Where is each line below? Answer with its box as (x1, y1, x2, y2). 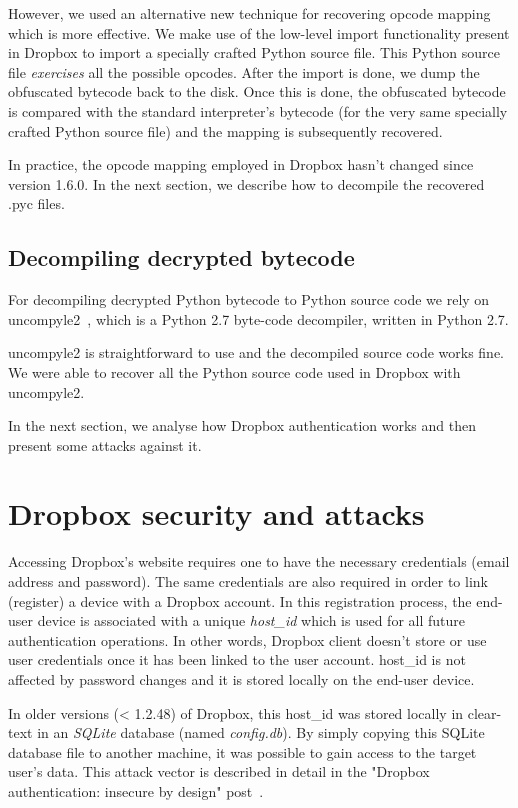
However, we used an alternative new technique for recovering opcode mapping (8, 3, 491, 23)
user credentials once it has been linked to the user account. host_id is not (8, 649, 466, 670)
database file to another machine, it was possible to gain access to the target (8, 741, 477, 762)
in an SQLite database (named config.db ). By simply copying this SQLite (37, 722, 485, 743)
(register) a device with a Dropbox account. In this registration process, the (8, 590, 472, 611)
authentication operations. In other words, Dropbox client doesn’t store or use (8, 629, 487, 650)
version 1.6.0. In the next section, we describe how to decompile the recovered (8, 173, 485, 194)
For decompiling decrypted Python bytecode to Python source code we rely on (8, 289, 490, 310)
